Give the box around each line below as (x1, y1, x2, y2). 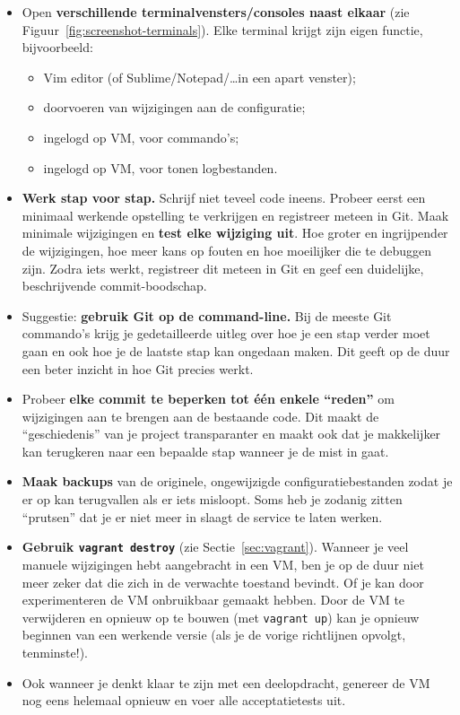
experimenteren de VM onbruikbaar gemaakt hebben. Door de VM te (22, 590, 405, 609)
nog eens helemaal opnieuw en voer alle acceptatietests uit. (22, 691, 346, 710)
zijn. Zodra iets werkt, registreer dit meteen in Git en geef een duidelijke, (22, 258, 424, 277)
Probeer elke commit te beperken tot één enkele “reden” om (22, 389, 395, 408)
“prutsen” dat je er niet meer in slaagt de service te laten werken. (22, 507, 383, 526)
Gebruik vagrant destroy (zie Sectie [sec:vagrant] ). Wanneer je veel (22, 537, 409, 556)
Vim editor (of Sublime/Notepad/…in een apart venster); (43, 67, 356, 86)
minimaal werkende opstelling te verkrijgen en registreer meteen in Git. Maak (22, 205, 449, 224)
